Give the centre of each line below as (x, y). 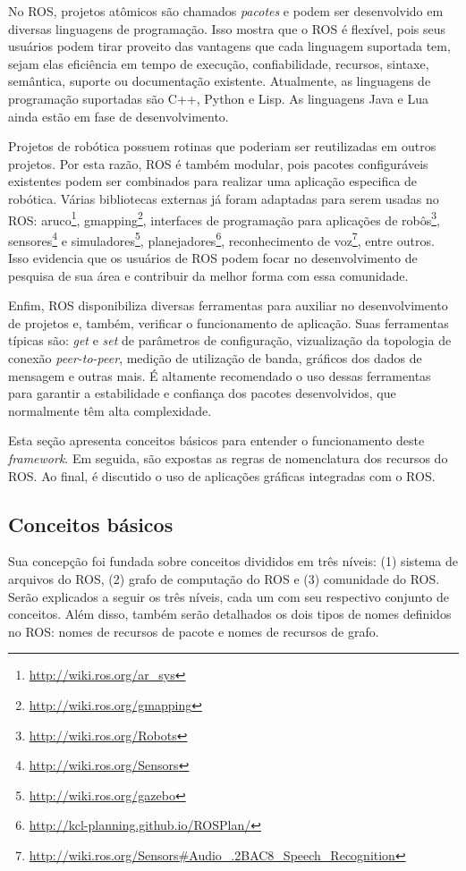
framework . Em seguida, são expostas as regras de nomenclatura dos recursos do (228, 457)
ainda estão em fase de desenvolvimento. (119, 116)
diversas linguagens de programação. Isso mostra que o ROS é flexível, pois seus (227, 28)
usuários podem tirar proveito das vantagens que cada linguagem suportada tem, (229, 46)
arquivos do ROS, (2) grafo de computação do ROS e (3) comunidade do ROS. (224, 578)
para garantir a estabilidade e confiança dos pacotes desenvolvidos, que (202, 393)
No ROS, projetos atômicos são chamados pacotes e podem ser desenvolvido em (226, 11)
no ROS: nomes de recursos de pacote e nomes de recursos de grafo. (194, 631)
